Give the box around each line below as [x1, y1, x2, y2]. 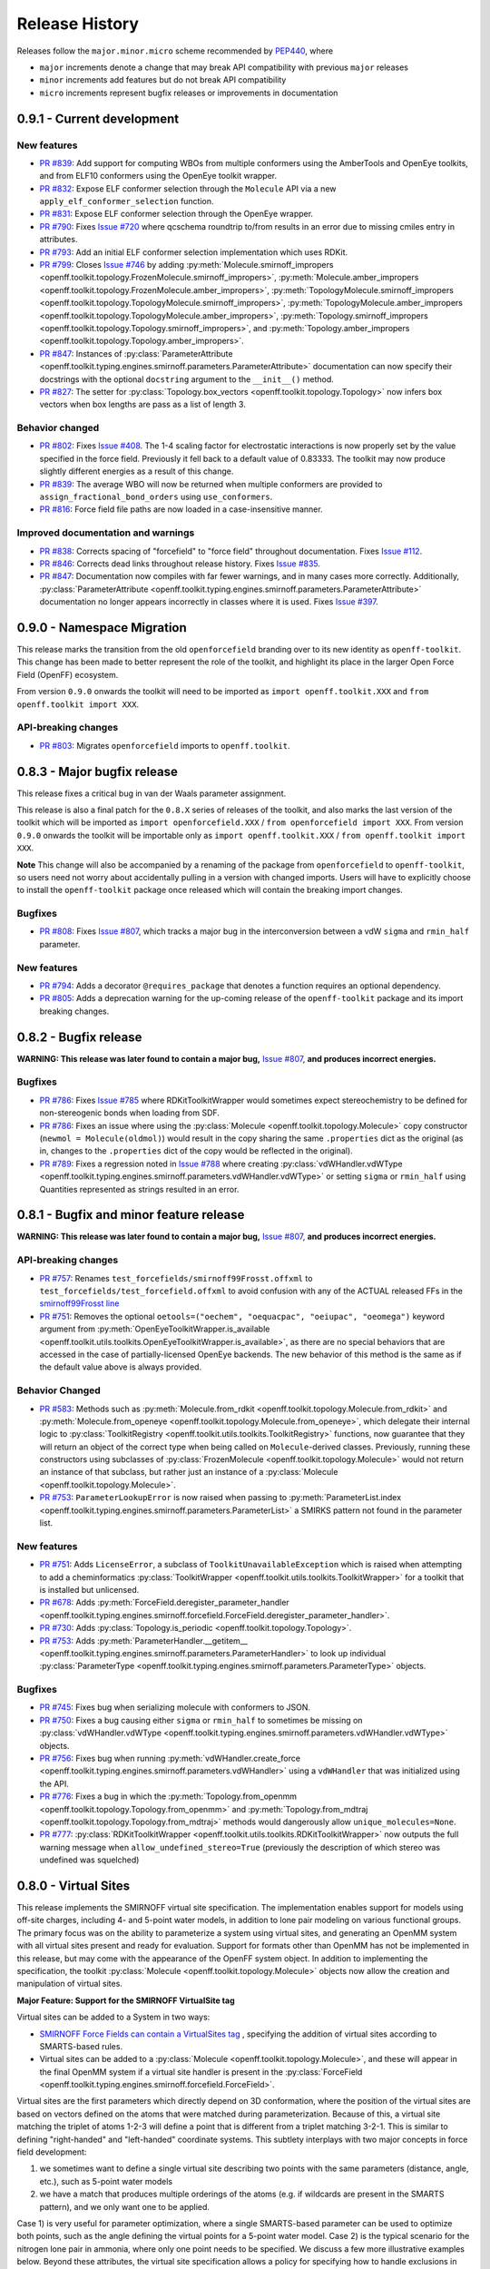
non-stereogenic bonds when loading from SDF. [39, 1107, 220, 1118]
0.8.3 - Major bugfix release [16, 763, 179, 780]
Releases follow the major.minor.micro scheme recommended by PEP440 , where [16, 45, 334, 56]
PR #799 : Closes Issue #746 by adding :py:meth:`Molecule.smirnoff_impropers [39, 260, 334, 270]
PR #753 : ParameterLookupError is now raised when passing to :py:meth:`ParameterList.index [39, 1492, 402, 1503]
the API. [39, 1778, 70, 1789]
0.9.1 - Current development [16, 111, 180, 126]
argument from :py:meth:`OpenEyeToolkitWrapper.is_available [39, 1323, 270, 1334]
